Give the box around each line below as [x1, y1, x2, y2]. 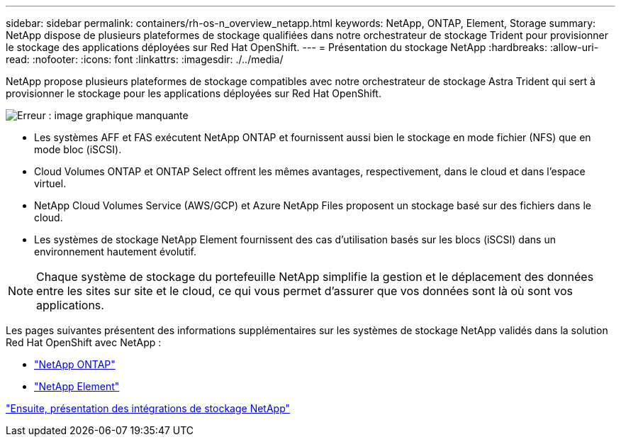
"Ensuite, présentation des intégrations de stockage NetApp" [6, 402, 291, 414]
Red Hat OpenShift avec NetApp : [6, 336, 162, 348]
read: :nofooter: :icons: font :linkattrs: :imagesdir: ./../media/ [6, 53, 284, 65]
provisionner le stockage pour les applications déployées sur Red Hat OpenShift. [6, 87, 381, 99]
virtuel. [34, 177, 67, 189]
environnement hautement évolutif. [34, 245, 197, 258]
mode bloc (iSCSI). [34, 143, 122, 155]
